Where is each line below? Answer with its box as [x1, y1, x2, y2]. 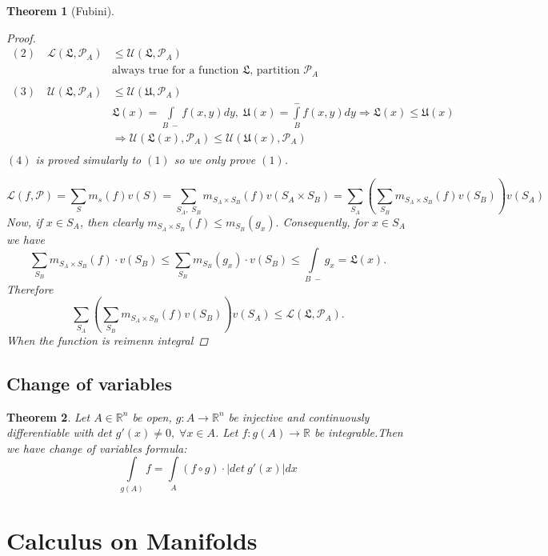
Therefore [6, 280, 54, 297]
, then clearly [79, 213, 144, 230]
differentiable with [6, 424, 94, 441]
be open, [132, 408, 172, 425]
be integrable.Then [314, 424, 403, 441]
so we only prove [174, 150, 256, 167]
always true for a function [111, 65, 239, 77]
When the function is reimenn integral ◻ [6, 331, 209, 348]
